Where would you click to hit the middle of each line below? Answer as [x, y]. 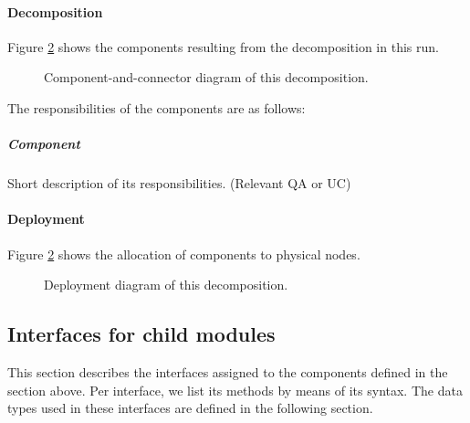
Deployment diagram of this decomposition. [166, 285]
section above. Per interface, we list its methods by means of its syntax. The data [235, 390]
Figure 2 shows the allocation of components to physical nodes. [184, 254]
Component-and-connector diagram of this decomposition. [206, 77]
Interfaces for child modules [141, 334]
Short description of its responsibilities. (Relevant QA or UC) [179, 183]
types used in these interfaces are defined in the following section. [190, 408]
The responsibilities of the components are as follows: [157, 107]
